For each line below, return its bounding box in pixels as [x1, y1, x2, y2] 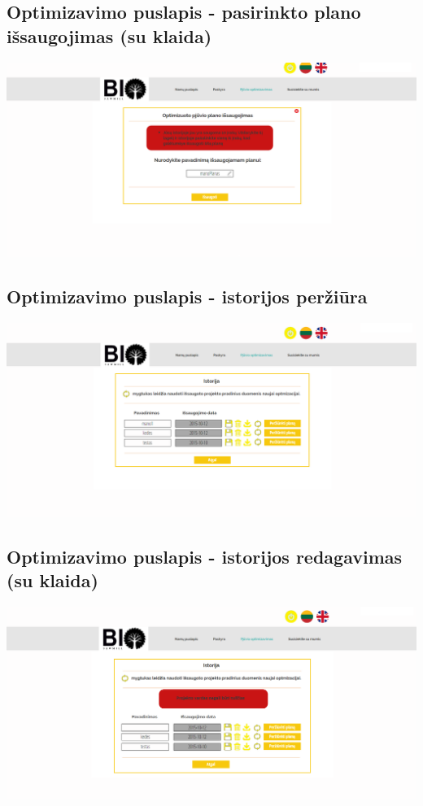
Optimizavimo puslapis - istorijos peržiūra [7, 283, 368, 308]
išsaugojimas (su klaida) [7, 23, 212, 48]
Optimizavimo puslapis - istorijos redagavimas [7, 543, 403, 569]
